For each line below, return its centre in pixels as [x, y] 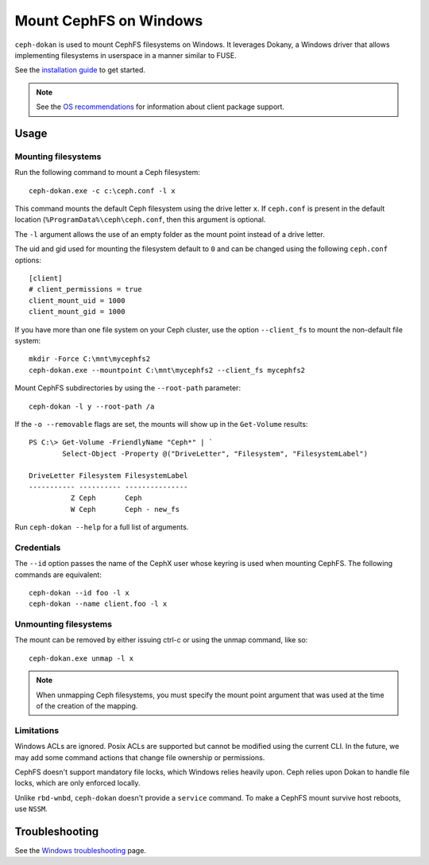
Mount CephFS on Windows [109, 21]
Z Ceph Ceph [106, 498]
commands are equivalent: [58, 574]
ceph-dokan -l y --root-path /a [92, 406]
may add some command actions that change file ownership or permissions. [140, 757]
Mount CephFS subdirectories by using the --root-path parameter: [128, 388]
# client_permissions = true [85, 289]
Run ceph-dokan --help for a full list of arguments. [102, 527]
